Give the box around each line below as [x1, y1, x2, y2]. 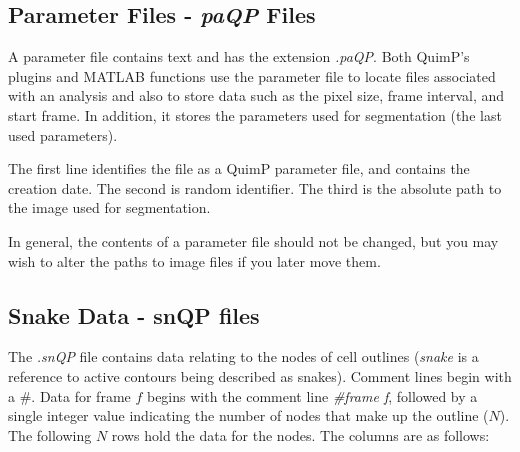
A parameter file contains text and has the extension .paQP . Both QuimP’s [8, 46, 470, 67]
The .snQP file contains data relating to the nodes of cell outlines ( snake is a [8, 346, 479, 367]
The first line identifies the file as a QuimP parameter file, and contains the [8, 158, 470, 179]
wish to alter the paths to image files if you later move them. [8, 250, 381, 271]
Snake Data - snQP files [8, 299, 260, 330]
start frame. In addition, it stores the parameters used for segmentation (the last [8, 104, 502, 125]
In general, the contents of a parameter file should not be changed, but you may [8, 230, 499, 251]
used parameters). [8, 124, 118, 145]
